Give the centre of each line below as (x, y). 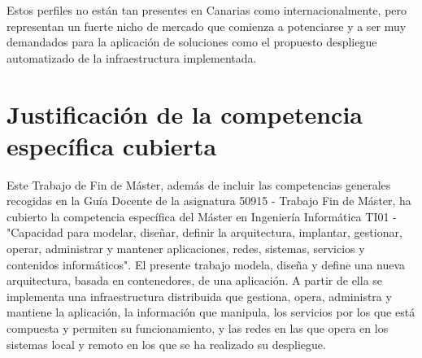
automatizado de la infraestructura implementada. (132, 57)
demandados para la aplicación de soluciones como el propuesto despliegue (192, 42)
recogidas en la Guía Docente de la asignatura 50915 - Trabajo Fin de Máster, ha (209, 201)
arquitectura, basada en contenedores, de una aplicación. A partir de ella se (195, 280)
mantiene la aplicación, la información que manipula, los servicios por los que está (211, 312)
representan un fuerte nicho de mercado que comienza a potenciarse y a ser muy (207, 26)
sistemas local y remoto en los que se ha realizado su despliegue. (166, 344)
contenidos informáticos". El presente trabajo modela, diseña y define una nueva (206, 264)
